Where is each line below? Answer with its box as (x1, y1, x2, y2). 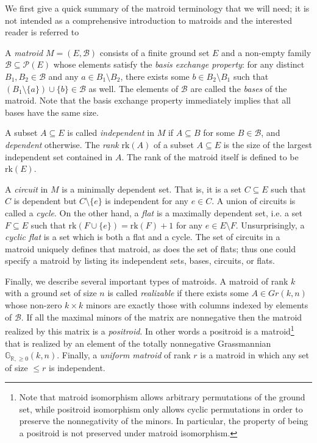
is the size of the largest (223, 138, 312, 151)
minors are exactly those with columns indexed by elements (85, 299, 308, 311)
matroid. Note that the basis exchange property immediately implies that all (5, 94, 291, 107)
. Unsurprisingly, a (235, 218, 305, 231)
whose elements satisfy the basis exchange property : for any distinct (53, 58, 305, 71)
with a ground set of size (5, 286, 97, 299)
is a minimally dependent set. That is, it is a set (62, 182, 242, 195)
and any (48, 69, 79, 82)
